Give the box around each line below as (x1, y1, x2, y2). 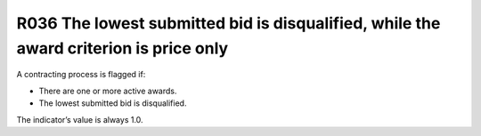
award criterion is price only (16, 38, 229, 58)
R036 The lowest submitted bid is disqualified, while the (16, 13, 441, 33)
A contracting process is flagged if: (16, 69, 146, 80)
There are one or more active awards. (38, 85, 177, 96)
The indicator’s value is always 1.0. (16, 114, 143, 124)
